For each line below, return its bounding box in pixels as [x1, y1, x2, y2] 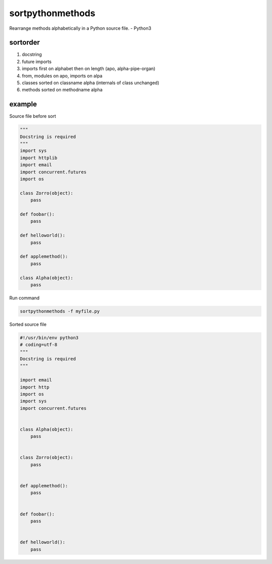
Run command [9, 295, 40, 301]
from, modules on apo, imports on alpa [22, 73, 103, 79]
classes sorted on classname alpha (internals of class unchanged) [22, 80, 160, 86]
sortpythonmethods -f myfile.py [20, 308, 100, 314]
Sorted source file [9, 321, 47, 327]
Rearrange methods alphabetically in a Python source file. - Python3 [9, 25, 152, 31]
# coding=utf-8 [20, 342, 57, 348]
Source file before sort [9, 113, 56, 119]
